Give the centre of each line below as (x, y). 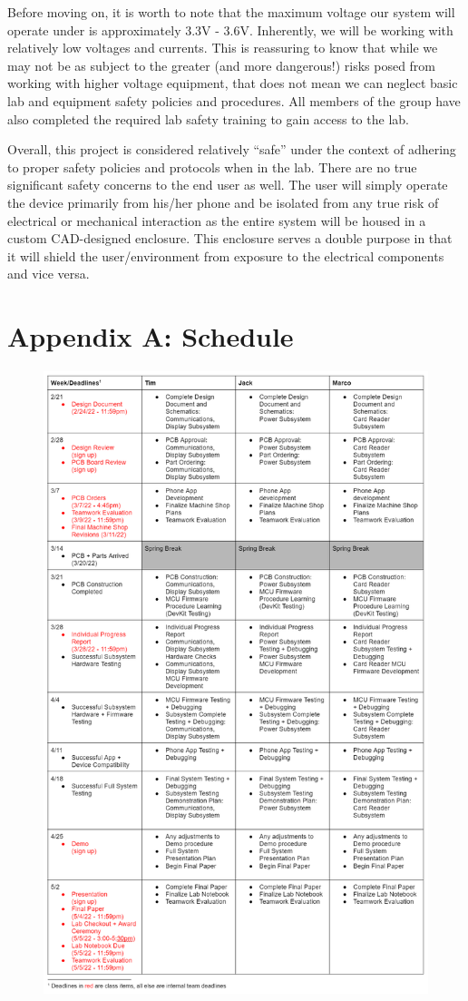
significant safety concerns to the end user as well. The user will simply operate (228, 185)
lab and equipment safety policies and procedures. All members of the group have (234, 100)
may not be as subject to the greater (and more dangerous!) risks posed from (222, 65)
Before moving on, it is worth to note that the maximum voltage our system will (231, 12)
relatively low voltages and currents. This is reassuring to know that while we (223, 48)
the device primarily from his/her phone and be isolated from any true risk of (223, 202)
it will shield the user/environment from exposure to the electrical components (226, 255)
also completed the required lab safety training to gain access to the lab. (208, 118)
